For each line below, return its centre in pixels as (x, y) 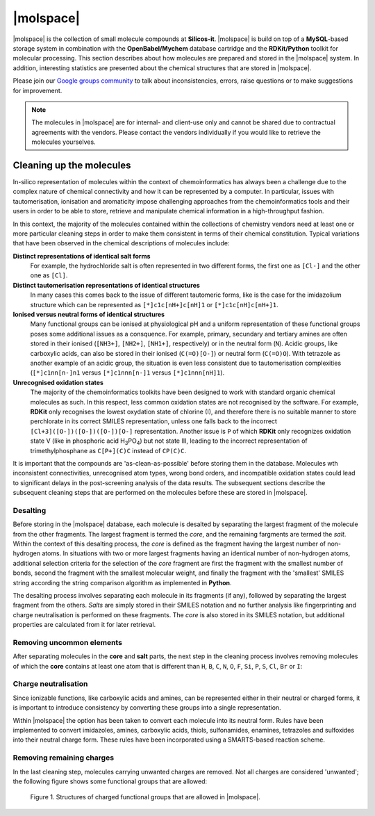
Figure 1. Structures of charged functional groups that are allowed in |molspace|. (145, 797)
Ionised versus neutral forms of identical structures (89, 315)
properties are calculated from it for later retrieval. (84, 625)
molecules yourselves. (64, 142)
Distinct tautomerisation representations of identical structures (107, 285)
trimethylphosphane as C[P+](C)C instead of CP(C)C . (108, 450)
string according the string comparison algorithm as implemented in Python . (122, 582)
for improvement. (37, 90)
